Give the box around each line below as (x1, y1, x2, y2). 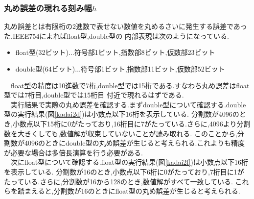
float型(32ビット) (15, 47, 69, 57)
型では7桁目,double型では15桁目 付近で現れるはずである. (4, 90, 184, 100)
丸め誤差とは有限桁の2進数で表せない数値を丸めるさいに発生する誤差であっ (4, 21, 247, 31)
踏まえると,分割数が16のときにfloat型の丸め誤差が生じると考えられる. (17, 186, 240, 196)
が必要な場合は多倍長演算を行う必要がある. (4, 147, 143, 157)
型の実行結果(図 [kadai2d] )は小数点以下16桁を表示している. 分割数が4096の (4, 109, 239, 119)
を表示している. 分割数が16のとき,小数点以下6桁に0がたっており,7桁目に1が (4, 166, 244, 176)
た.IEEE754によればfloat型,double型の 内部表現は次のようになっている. (4, 30, 229, 41)
